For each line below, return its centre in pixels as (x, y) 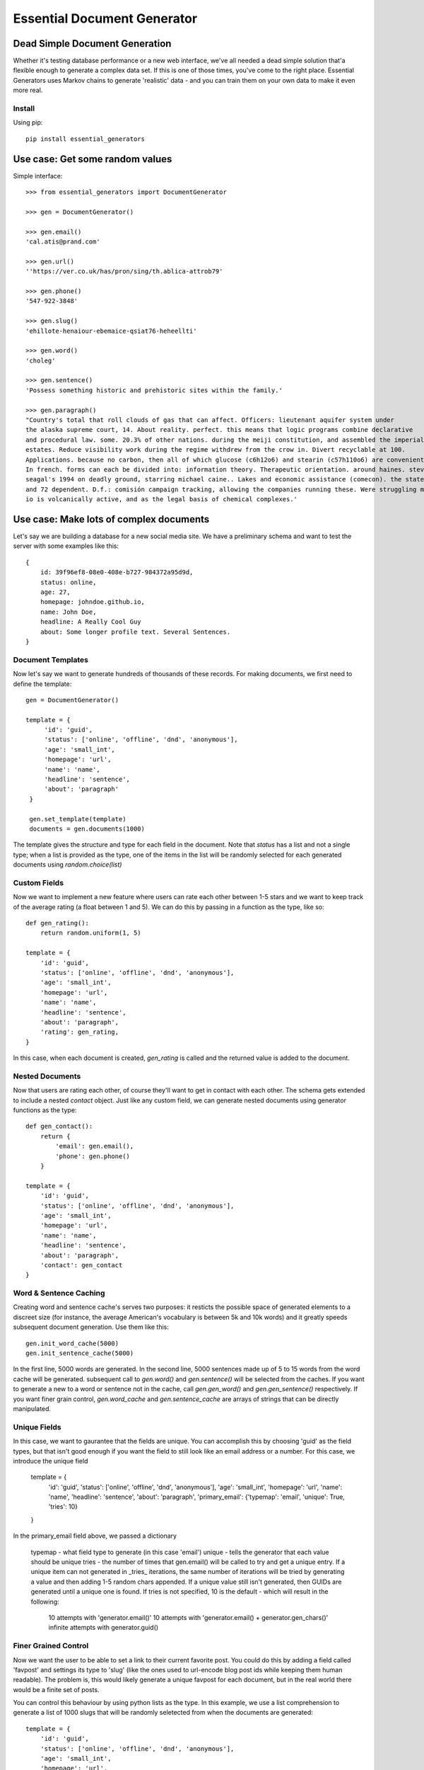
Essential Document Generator (105, 18)
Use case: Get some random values (93, 159)
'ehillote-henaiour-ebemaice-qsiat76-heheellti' (111, 331)
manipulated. (32, 1408)
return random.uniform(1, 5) (90, 933)
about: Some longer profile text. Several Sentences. (135, 632)
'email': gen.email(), (95, 1146)
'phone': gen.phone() (93, 1156)
